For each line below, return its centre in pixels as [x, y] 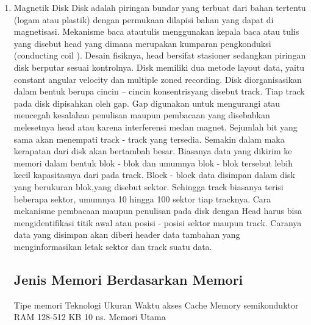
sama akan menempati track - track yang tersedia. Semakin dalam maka [149, 139]
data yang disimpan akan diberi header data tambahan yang [127, 234]
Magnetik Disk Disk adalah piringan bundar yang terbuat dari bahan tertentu [160, 7]
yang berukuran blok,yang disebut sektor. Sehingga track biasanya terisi [148, 186]
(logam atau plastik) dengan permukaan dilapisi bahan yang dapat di [144, 19]
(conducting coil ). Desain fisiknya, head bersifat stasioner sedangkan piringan [160, 55]
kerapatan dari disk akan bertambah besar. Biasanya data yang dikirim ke [153, 151]
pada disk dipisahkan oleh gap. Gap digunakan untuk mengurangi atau [147, 103]
